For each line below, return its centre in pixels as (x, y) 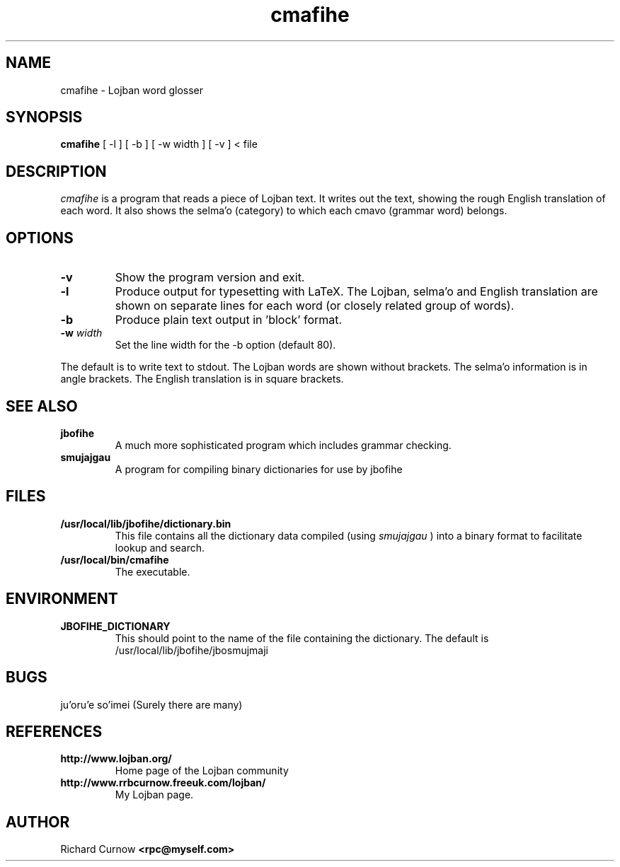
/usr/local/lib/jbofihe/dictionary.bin (146, 523)
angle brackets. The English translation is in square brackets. (202, 379)
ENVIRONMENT (62, 599)
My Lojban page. (154, 795)
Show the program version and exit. (210, 278)
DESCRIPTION (56, 171)
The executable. (153, 571)
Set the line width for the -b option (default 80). (225, 345)
